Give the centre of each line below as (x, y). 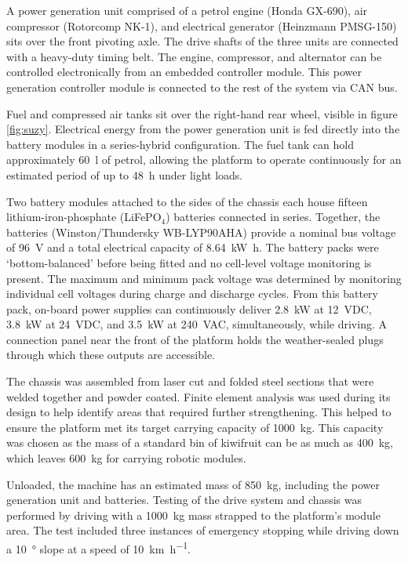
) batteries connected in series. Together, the (273, 217)
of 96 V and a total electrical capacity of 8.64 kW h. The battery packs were (193, 247)
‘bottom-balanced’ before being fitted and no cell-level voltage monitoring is (189, 262)
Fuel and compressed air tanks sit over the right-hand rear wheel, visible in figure (202, 113)
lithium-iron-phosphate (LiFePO (84, 217)
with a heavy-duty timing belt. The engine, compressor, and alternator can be (194, 56)
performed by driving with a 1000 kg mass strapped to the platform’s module (193, 515)
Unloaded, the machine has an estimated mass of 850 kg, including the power (193, 484)
